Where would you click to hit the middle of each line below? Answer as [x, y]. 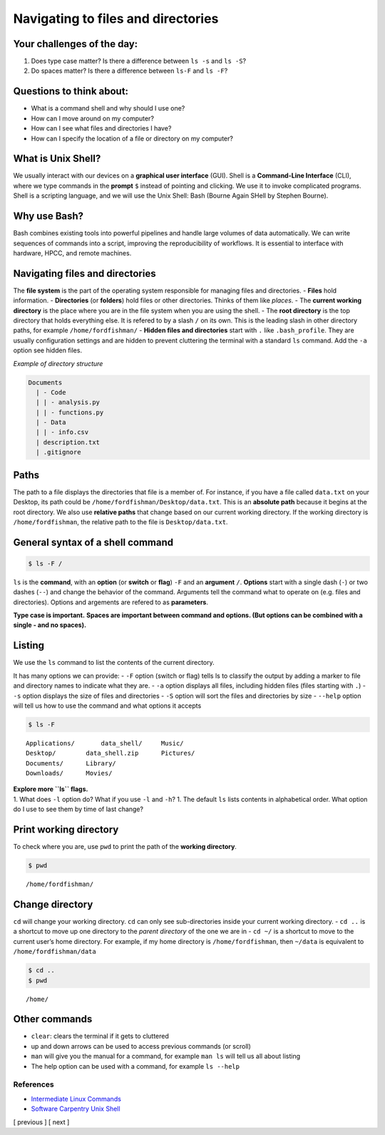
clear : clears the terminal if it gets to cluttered [100, 1036]
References [34, 1084]
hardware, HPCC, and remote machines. [72, 253]
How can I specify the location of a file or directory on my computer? [132, 138]
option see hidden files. [47, 350]
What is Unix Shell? [57, 159]
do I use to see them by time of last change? [78, 809]
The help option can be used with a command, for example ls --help [135, 1066]
